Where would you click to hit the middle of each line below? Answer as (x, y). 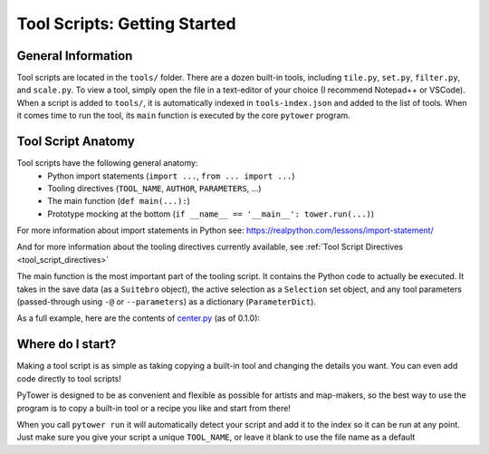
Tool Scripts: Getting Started (126, 24)
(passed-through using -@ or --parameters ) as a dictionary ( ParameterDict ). (167, 302)
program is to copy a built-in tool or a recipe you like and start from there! (154, 408)
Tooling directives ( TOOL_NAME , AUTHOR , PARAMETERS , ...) (154, 188)
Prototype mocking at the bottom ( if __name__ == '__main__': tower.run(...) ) (211, 214)
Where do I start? (67, 344)
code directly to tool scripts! (69, 378)
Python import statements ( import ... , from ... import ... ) (171, 176)
